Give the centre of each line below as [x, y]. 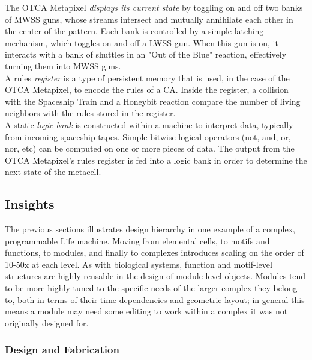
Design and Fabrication [62, 350]
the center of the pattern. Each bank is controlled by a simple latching [134, 31]
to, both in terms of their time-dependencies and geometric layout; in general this [155, 299]
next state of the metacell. [53, 172]
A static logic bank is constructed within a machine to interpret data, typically [149, 124]
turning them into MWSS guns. [63, 66]
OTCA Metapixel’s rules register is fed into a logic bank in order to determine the [156, 160]
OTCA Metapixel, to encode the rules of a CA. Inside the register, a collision [147, 90]
